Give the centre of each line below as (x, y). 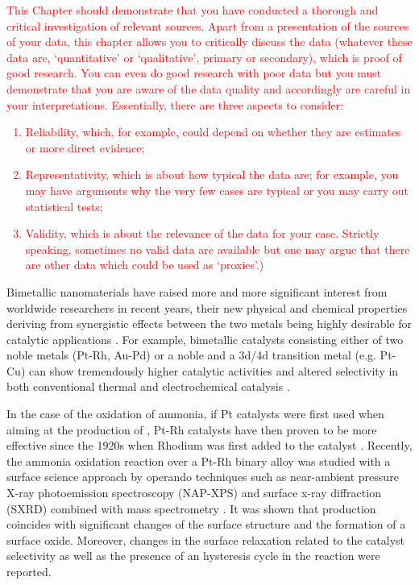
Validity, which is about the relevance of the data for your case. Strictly (202, 233)
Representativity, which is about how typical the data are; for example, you (212, 174)
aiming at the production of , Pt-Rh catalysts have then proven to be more (192, 429)
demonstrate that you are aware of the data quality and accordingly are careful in (209, 88)
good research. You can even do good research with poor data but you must (194, 73)
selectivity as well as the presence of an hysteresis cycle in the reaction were (193, 556)
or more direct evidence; (85, 147)
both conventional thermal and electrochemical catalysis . (148, 386)
